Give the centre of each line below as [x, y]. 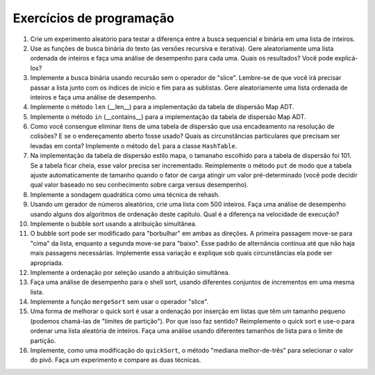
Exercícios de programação [94, 18]
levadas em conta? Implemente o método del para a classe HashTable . [134, 145]
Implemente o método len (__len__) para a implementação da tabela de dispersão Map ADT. [162, 107]
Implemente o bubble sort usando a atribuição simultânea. [114, 223]
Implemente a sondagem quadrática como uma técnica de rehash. [125, 194]
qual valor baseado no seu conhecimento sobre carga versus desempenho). [140, 185]
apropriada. [47, 263]
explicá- [346, 58]
